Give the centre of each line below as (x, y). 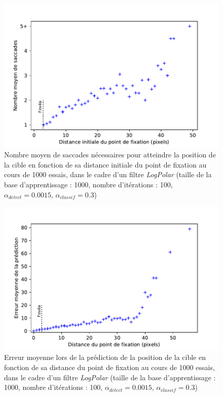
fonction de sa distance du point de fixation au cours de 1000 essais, (109, 367)
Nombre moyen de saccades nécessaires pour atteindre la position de (110, 155)
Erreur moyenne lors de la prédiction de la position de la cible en (105, 357)
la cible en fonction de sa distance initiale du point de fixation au (105, 164)
